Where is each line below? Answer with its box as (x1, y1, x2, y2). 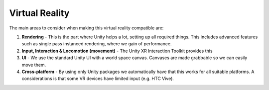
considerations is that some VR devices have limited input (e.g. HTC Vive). (21, 76, 174, 82)
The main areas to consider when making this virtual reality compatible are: (9, 25, 164, 31)
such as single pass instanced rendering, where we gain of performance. (21, 41, 172, 47)
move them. (21, 62, 46, 68)
